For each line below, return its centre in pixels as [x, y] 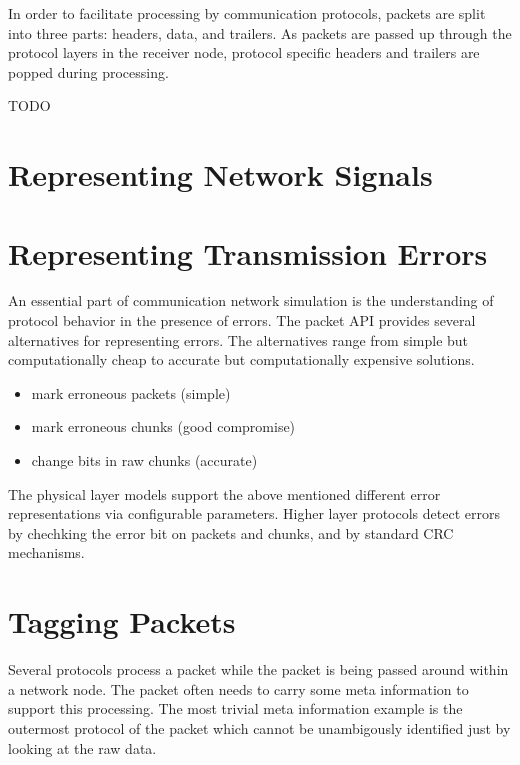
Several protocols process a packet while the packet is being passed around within [258, 669]
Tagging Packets [122, 621]
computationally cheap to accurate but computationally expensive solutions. [241, 359]
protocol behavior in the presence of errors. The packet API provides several [242, 320]
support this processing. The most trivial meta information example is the [235, 708]
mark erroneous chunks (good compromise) [163, 426]
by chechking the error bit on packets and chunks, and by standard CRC [231, 532]
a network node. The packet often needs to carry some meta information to [238, 688]
